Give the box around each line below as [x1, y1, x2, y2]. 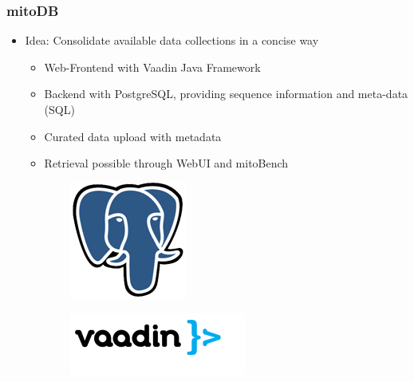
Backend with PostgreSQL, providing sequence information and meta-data [44, 85, 408, 102]
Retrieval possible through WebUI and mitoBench [44, 155, 289, 171]
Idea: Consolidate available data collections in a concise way [25, 32, 319, 49]
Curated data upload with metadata [44, 128, 222, 144]
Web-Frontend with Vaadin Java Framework [44, 58, 261, 75]
